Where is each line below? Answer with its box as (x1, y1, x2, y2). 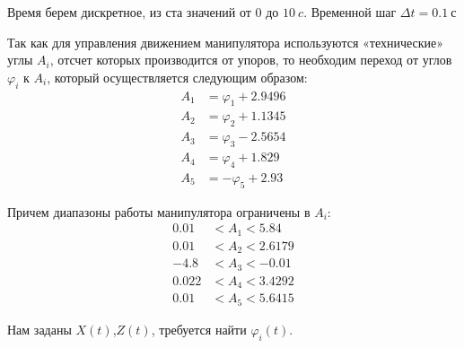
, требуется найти (151, 319, 247, 338)
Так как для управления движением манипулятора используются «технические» (7, 32, 444, 51)
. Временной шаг (303, 3, 397, 21)
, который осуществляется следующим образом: (47, 67, 308, 86)
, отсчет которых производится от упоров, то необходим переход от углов (49, 50, 452, 69)
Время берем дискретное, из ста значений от (7, 3, 251, 21)
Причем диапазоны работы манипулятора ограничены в (7, 202, 311, 221)
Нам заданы (7, 319, 72, 338)
